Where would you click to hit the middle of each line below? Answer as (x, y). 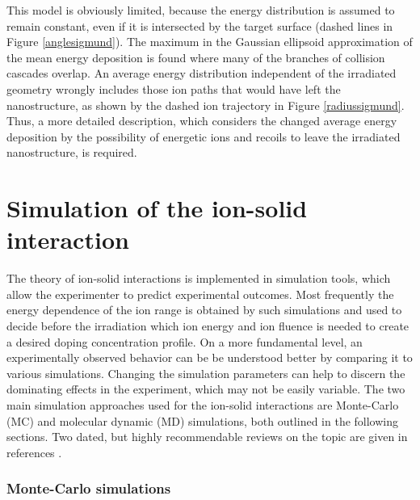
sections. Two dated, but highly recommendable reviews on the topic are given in (207, 437)
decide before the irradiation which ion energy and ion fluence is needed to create (208, 326)
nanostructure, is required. (72, 152)
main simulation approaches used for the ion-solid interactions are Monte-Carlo (203, 405)
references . (34, 452)
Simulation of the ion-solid (157, 208)
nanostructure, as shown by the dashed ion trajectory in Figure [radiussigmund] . (206, 105)
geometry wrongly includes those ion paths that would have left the (174, 88)
